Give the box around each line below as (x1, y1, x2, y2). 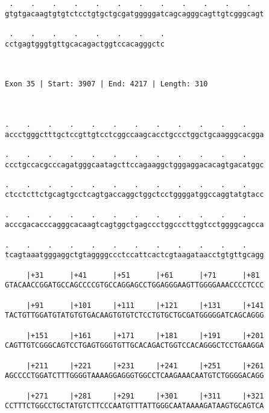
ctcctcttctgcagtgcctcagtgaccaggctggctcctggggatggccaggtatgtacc (5, 190, 264, 199)
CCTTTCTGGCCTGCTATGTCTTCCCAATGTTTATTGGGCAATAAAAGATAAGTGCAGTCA (5, 402, 264, 411)
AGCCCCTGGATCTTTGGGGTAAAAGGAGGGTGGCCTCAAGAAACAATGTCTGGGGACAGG (5, 371, 264, 380)
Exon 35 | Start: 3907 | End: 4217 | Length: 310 (5, 80, 208, 89)
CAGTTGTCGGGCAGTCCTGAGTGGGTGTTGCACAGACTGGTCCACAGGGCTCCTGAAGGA (5, 341, 264, 350)
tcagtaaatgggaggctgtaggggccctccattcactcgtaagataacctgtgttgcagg (5, 251, 264, 260)
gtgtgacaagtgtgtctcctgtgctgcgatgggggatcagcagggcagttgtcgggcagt (5, 9, 264, 18)
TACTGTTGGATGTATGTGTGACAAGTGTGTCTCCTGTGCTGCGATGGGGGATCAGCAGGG (5, 311, 264, 320)
